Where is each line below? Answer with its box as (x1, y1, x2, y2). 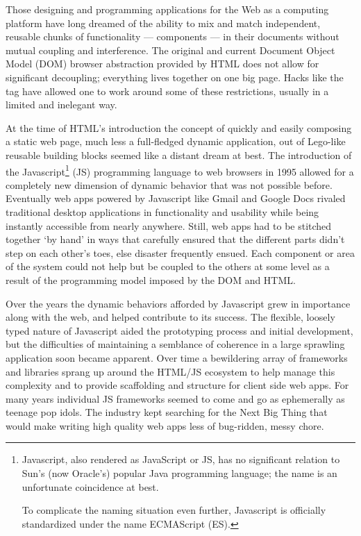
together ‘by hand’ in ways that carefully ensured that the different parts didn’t (6, 232, 345, 246)
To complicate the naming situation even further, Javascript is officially (22, 503, 326, 517)
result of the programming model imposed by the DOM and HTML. (6, 272, 296, 287)
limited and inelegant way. (6, 97, 117, 112)
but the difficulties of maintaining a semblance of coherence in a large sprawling (6, 337, 345, 351)
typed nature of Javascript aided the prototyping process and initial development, (6, 323, 353, 337)
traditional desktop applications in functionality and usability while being (6, 204, 319, 219)
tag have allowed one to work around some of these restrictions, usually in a (6, 83, 329, 98)
